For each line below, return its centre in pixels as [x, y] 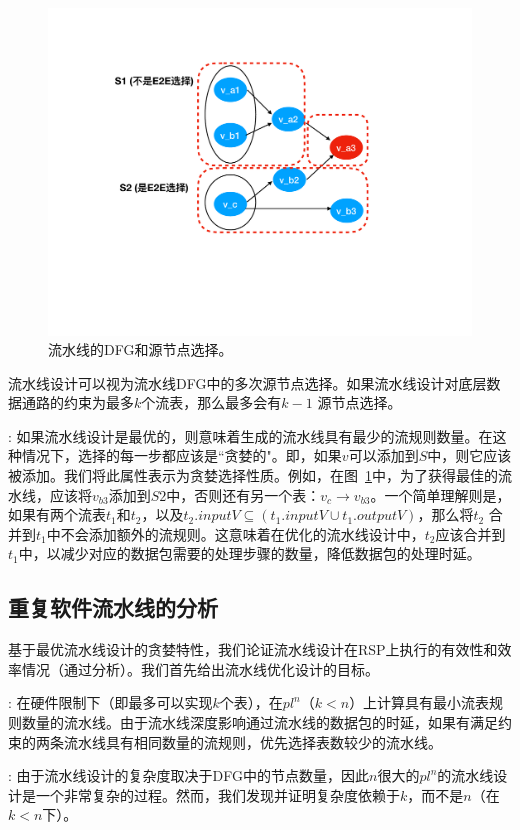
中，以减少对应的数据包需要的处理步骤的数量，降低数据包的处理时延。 [249, 553]
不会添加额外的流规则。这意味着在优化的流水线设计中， [242, 533]
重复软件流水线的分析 [113, 607]
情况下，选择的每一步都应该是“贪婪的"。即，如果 [181, 455]
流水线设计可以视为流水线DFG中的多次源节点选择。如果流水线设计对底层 [247, 382]
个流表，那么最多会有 [211, 402]
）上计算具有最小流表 [419, 702]
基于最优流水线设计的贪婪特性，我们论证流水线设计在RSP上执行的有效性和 [253, 649]
